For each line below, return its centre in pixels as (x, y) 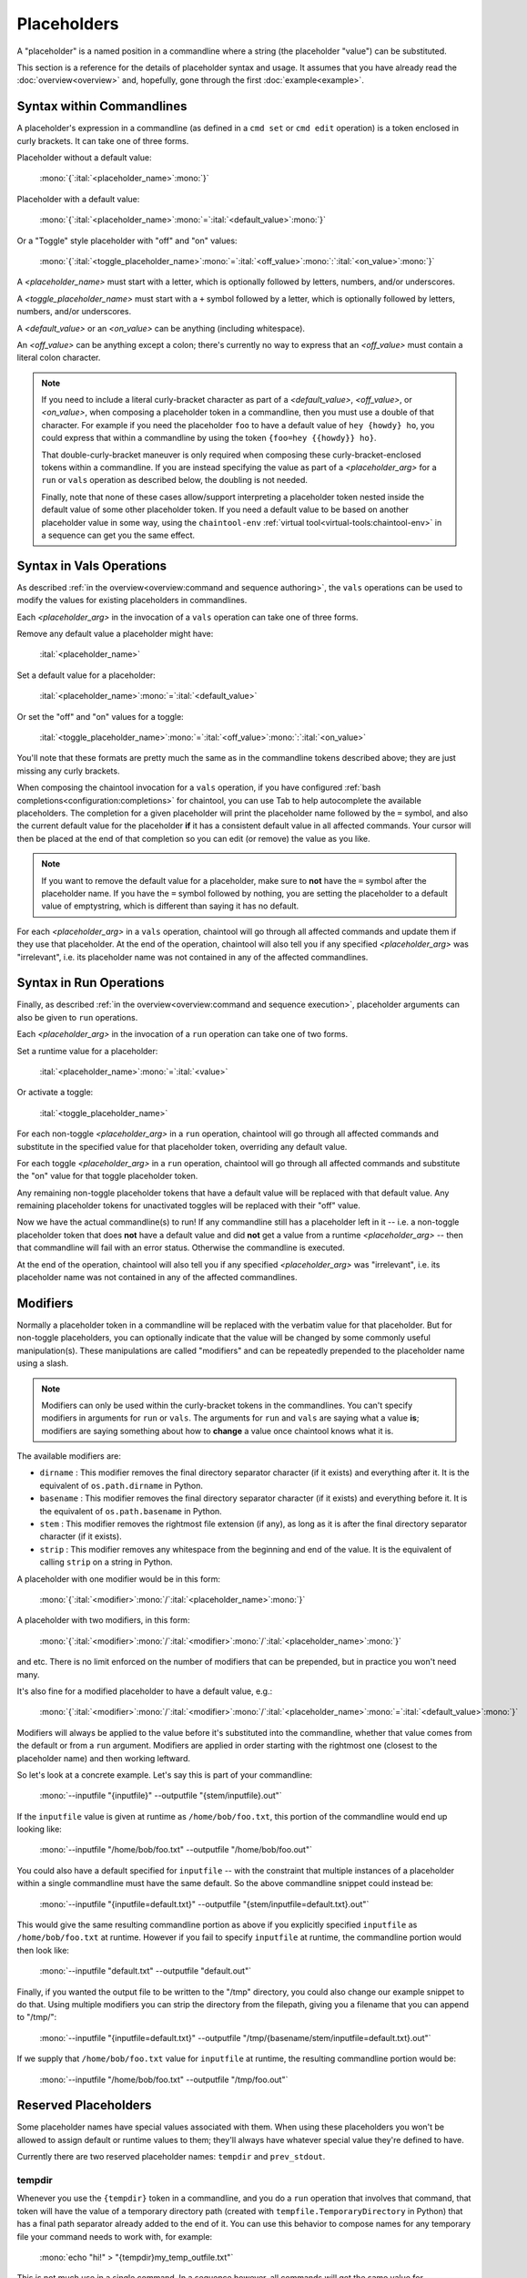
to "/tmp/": (37, 2017)
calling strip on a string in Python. (106, 1562)
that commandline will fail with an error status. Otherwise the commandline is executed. (181, 1247)
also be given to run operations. (77, 1017)
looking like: (40, 1829)
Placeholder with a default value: (78, 199)
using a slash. (42, 1363)
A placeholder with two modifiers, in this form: (103, 1620)
